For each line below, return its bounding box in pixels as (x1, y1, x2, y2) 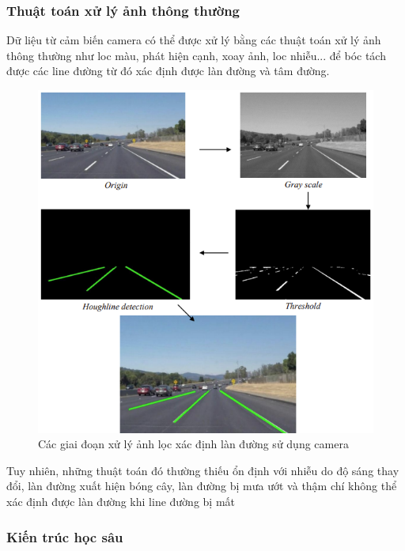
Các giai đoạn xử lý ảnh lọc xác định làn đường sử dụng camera (38, 436, 349, 452)
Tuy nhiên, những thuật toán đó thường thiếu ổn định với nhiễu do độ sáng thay (6, 462, 399, 478)
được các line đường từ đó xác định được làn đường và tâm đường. (6, 62, 330, 79)
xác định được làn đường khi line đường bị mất (6, 493, 236, 510)
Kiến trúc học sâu (6, 526, 123, 546)
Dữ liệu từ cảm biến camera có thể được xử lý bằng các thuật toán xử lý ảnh (6, 32, 381, 48)
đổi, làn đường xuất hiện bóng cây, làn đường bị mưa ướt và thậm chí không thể (6, 477, 397, 494)
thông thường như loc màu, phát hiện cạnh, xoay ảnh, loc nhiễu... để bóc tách (6, 47, 386, 63)
